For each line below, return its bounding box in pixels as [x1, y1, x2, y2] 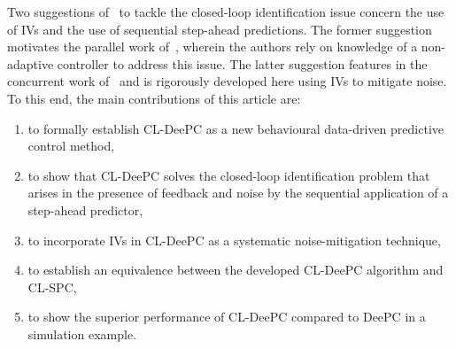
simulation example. [27, 324, 136, 343]
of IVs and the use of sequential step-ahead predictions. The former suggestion [7, 19, 432, 38]
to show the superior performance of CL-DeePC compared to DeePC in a [27, 307, 426, 326]
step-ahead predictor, [27, 200, 143, 219]
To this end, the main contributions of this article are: [7, 89, 301, 107]
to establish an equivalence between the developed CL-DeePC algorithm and [27, 260, 444, 279]
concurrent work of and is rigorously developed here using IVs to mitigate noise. [7, 72, 447, 90]
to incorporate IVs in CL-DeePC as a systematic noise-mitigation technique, [27, 230, 441, 249]
